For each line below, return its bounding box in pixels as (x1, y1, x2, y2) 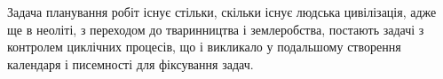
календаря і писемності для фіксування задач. (7, 54, 254, 73)
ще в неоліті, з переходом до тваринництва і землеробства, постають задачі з (7, 20, 424, 38)
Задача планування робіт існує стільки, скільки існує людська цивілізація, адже (7, 3, 437, 20)
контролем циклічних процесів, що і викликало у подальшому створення (7, 37, 401, 56)
